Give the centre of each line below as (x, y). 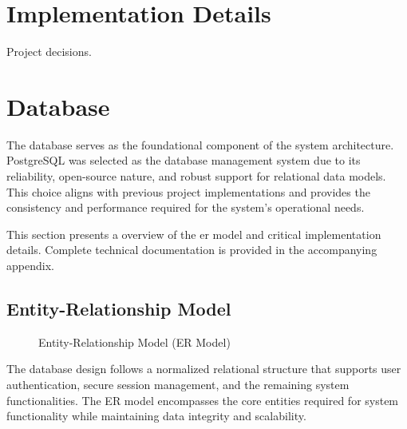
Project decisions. (49, 52)
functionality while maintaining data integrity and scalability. (156, 416)
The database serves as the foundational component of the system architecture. (200, 144)
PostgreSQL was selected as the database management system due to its (184, 160)
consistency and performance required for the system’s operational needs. (186, 207)
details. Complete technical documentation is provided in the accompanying (192, 250)
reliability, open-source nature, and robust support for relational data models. (196, 176)
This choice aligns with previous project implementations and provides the (188, 191)
